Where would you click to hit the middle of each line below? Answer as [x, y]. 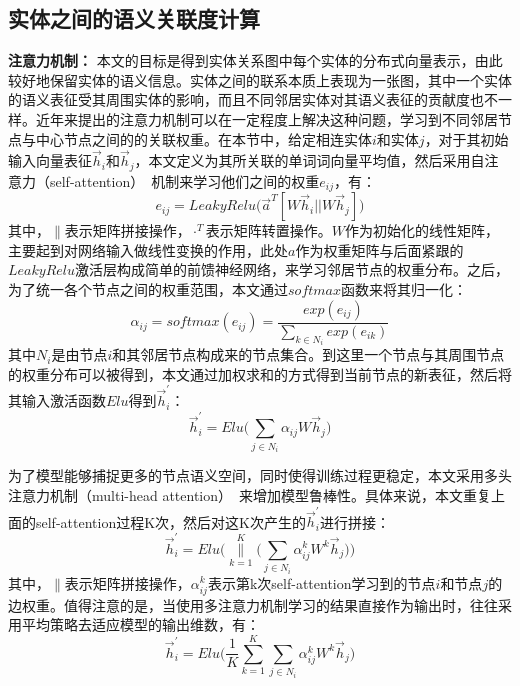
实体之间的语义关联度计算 [134, 18]
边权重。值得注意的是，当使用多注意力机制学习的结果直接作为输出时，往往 [253, 604]
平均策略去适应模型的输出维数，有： [140, 624]
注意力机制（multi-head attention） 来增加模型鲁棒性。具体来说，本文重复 [250, 494]
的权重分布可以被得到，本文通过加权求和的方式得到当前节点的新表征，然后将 [260, 373]
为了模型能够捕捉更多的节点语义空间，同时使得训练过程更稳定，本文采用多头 [260, 475]
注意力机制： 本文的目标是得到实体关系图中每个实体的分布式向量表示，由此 [255, 60]
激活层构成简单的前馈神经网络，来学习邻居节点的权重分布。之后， [292, 269]
